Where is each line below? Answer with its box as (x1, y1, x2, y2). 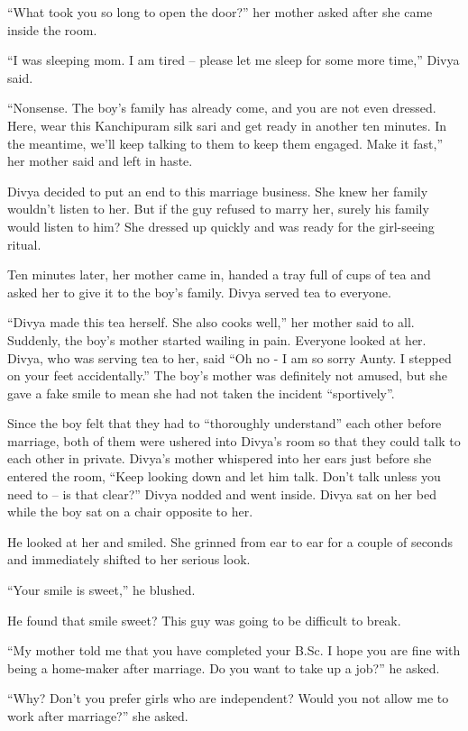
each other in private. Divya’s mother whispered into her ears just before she (7, 449, 432, 468)
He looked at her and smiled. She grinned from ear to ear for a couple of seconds (7, 532, 453, 551)
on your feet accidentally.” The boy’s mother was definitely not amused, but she (7, 366, 448, 385)
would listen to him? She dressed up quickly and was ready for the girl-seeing (7, 216, 435, 235)
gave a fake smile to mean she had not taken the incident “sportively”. (7, 383, 395, 402)
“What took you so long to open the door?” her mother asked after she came (7, 3, 433, 21)
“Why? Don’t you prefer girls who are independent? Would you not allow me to (7, 689, 449, 708)
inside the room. (7, 20, 97, 39)
